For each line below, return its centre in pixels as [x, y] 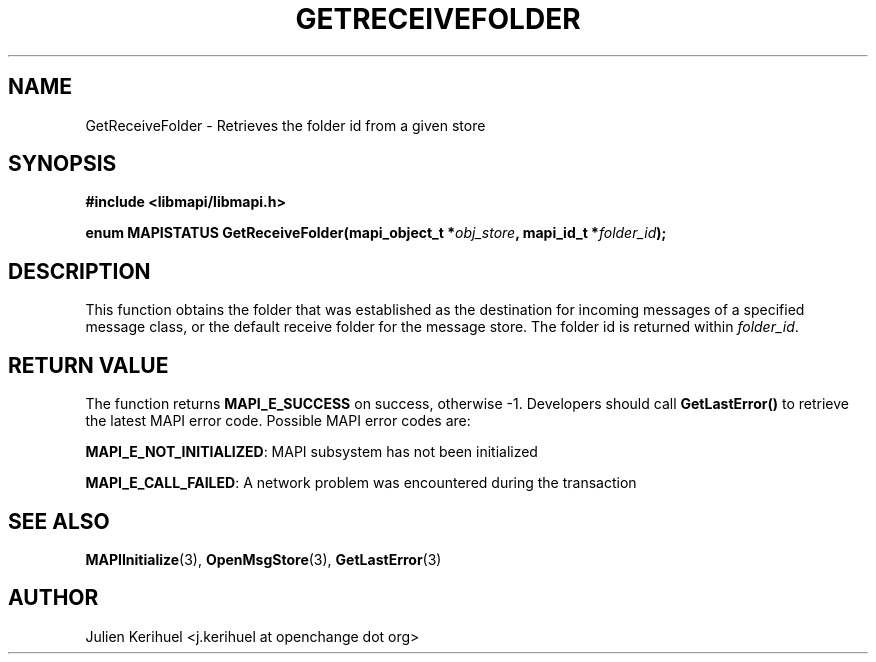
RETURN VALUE [88, 365]
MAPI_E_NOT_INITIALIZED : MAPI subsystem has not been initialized [311, 452]
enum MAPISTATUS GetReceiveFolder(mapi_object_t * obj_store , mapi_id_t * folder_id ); [376, 233]
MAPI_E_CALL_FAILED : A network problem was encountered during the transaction [361, 483]
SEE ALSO [59, 521]
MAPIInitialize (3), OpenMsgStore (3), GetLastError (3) [263, 559]
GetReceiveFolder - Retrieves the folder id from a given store [285, 125]
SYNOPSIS [62, 164]
